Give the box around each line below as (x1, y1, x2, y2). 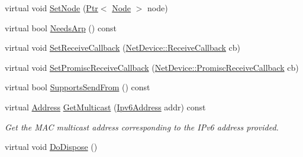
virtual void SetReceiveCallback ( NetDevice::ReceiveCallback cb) (5, 41, 241, 54)
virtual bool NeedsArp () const (5, 21, 117, 34)
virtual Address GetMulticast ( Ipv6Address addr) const (5, 100, 206, 113)
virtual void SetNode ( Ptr (5, 2, 98, 14)
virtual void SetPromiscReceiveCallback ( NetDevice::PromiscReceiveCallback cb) (5, 61, 299, 73)
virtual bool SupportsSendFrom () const (5, 81, 150, 93)
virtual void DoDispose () (5, 140, 98, 153)
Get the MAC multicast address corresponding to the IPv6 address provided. (5, 120, 279, 133)
